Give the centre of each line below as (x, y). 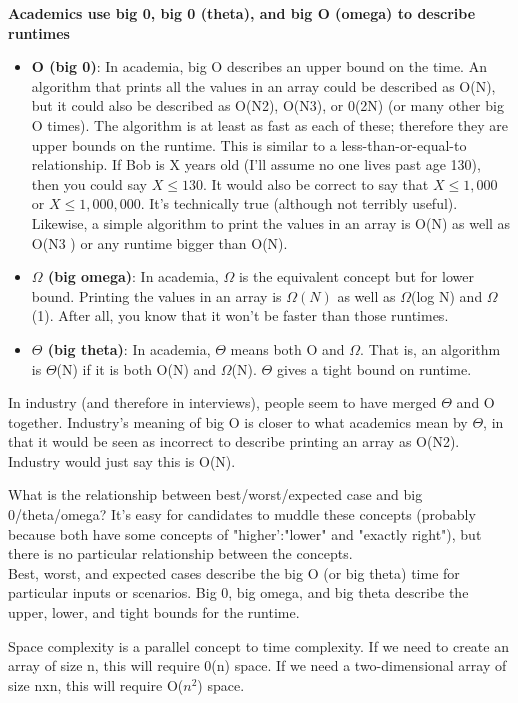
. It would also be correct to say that (315, 183)
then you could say (89, 183)
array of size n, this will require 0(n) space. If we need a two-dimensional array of (257, 665)
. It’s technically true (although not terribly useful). (299, 203)
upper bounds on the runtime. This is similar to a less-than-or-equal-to (249, 144)
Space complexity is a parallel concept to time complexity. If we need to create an (258, 645)
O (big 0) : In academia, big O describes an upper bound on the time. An (259, 66)
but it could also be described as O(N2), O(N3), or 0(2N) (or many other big (267, 105)
